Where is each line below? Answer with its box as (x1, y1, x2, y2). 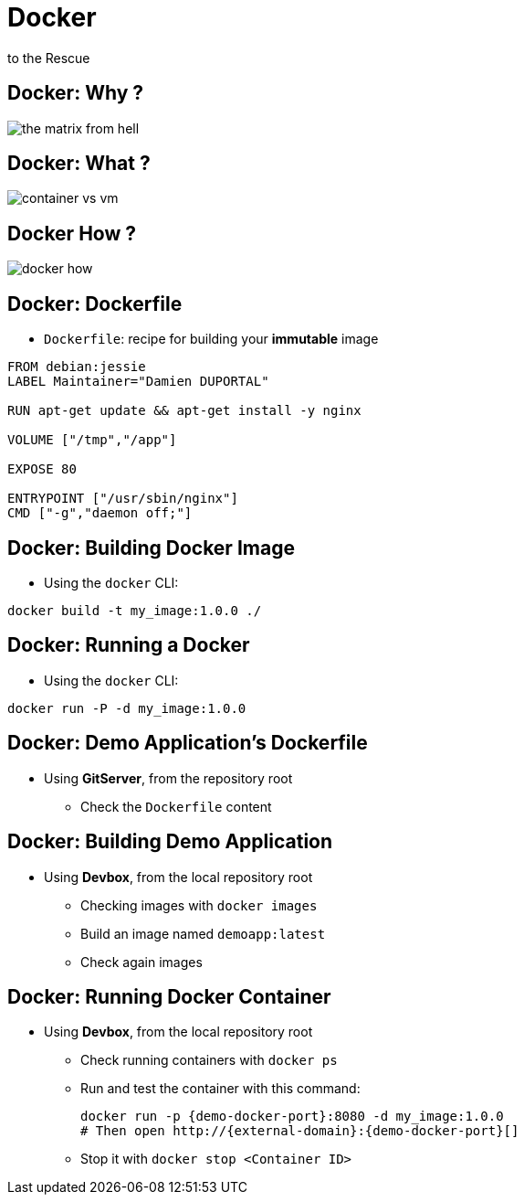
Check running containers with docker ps (80, 1052, 338, 1069)
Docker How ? (7, 221, 137, 245)
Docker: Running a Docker (7, 633, 250, 657)
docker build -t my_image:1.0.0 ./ (7, 602, 262, 618)
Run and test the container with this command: (80, 1080, 361, 1097)
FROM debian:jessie (7, 359, 146, 375)
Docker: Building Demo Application (7, 830, 333, 854)
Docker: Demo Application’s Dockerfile (7, 731, 368, 755)
